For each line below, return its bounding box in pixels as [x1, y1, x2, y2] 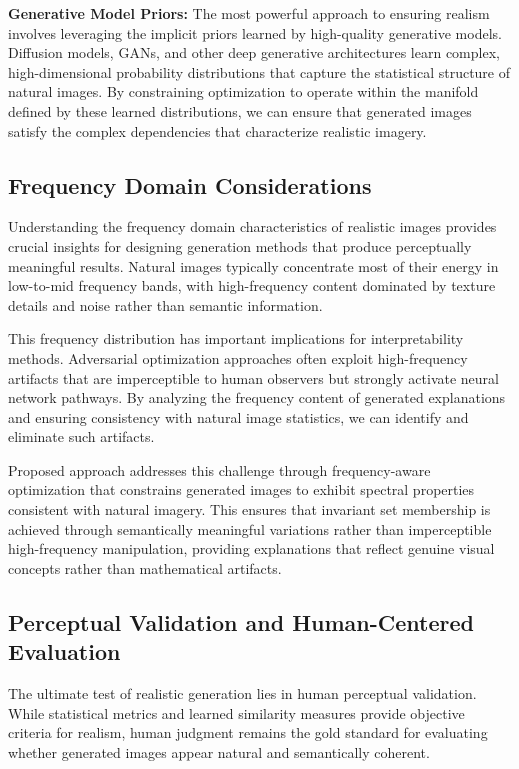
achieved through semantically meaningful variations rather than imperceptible [8, 518, 492, 539]
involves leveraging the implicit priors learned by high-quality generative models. [8, 22, 502, 43]
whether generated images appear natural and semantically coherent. [8, 741, 430, 762]
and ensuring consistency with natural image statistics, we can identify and [8, 406, 469, 427]
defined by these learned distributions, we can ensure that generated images [8, 100, 472, 121]
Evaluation [8, 636, 121, 667]
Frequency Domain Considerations [8, 169, 372, 200]
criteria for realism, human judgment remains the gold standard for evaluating [8, 722, 488, 743]
